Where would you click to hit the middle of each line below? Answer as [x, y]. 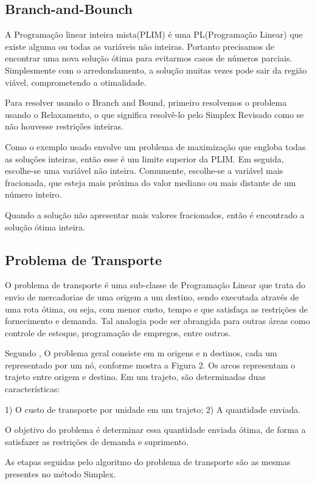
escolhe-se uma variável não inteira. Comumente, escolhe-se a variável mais [144, 171]
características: [33, 389]
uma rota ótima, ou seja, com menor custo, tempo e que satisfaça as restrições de [156, 309]
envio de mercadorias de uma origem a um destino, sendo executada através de [152, 296]
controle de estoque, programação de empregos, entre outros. [118, 332]
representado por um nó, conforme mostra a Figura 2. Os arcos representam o [150, 365]
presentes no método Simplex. [61, 474]
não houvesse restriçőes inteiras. [64, 126]
